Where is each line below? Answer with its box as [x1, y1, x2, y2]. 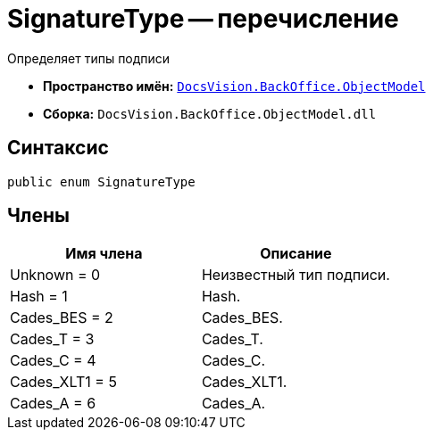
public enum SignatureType [7, 174, 196, 189]
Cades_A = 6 [10, 394, 96, 413]
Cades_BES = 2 [10, 309, 113, 327]
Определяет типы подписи [7, 50, 171, 66]
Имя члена [65, 244, 143, 263]
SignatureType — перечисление [7, 4, 399, 34]
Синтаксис [7, 136, 109, 160]
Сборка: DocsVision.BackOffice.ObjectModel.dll [43, 105, 377, 121]
